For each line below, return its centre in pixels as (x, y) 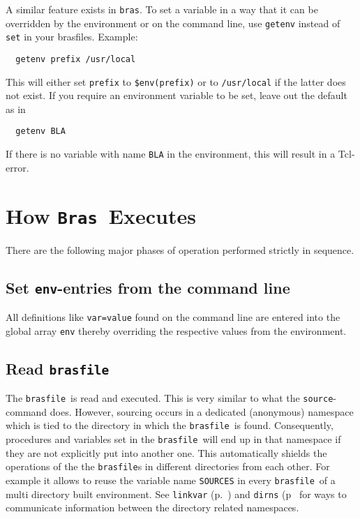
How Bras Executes (101, 215)
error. (17, 167)
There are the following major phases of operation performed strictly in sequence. (180, 249)
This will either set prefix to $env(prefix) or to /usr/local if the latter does (176, 81)
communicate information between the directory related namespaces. (152, 507)
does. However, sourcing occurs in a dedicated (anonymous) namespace (202, 411)
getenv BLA (40, 131)
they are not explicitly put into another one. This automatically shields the (166, 452)
